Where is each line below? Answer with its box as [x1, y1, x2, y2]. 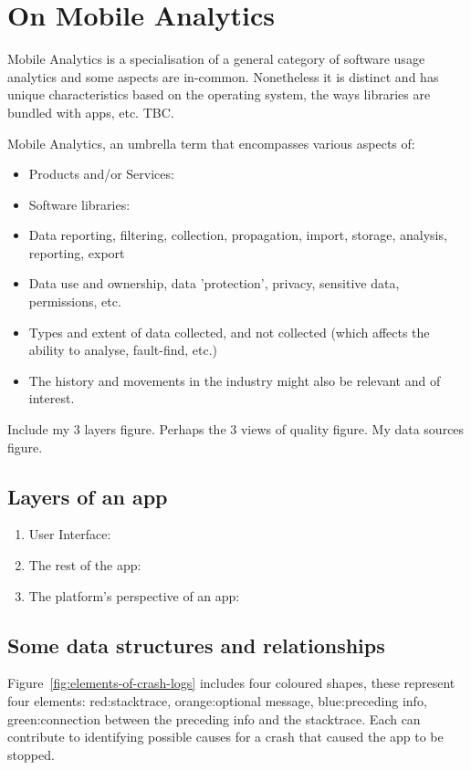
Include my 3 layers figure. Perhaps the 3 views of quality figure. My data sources [7, 420, 465, 439]
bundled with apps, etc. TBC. [7, 102, 174, 121]
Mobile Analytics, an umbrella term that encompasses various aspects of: [7, 133, 415, 152]
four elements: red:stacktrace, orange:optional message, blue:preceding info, [7, 692, 427, 710]
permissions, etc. [28, 292, 121, 311]
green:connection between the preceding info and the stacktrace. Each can [7, 709, 421, 728]
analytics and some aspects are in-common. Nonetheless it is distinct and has [7, 67, 439, 86]
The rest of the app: [28, 556, 141, 575]
